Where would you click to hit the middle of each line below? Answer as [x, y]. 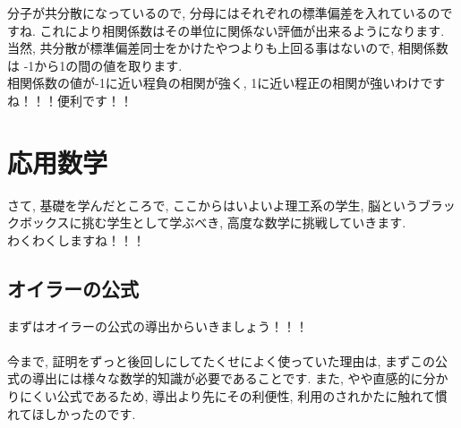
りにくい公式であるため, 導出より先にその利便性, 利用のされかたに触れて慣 [227, 396]
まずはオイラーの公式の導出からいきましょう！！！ [158, 325]
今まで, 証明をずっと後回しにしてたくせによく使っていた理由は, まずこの [221, 360]
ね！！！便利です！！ [70, 100]
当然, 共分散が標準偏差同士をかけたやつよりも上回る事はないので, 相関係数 [228, 48]
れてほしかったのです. [72, 413]
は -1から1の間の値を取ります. [95, 65]
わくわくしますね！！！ [76, 240]
